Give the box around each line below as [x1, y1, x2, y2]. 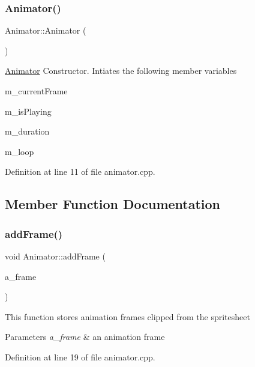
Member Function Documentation [5, 195, 221, 213]
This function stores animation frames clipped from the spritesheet [5, 310, 250, 323]
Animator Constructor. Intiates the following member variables [5, 64, 237, 77]
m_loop [5, 145, 34, 157]
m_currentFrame [5, 85, 68, 97]
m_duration [5, 125, 50, 138]
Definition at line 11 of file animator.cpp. [5, 165, 155, 178]
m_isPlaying [5, 105, 52, 117]
